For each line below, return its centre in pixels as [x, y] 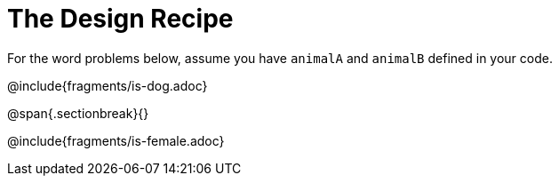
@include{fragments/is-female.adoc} [116, 140]
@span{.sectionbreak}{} [78, 113]
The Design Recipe [120, 19]
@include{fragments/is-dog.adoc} [108, 85]
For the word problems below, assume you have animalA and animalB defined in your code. [280, 58]
